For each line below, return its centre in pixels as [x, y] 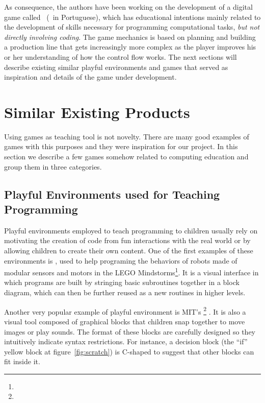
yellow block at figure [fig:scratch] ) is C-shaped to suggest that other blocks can [129, 351]
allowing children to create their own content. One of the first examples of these [129, 251]
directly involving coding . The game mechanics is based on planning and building [130, 37]
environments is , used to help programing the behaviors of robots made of [121, 260]
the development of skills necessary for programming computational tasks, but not [132, 27]
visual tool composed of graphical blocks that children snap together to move [125, 321]
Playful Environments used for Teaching [112, 194]
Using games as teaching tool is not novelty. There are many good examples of [127, 136]
